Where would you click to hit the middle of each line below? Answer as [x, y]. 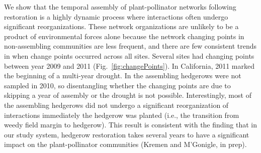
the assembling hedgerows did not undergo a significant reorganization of [116, 105]
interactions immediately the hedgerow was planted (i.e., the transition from [122, 115]
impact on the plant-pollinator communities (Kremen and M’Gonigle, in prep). [125, 144]
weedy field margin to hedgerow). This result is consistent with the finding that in [130, 125]
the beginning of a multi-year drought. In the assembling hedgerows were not [123, 75]
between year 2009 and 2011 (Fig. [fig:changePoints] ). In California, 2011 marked [129, 65]
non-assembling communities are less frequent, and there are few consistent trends [130, 46]
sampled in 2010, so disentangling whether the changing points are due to [117, 85]
